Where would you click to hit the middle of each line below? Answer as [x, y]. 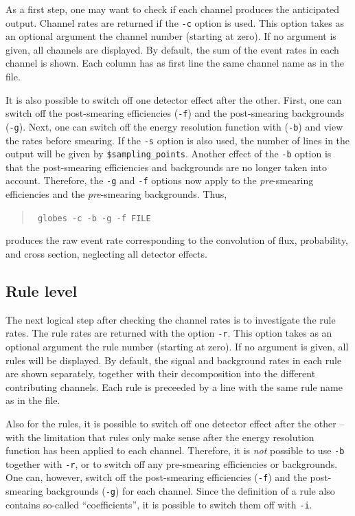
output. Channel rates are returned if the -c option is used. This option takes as [175, 22]
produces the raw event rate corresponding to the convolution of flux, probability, [177, 240]
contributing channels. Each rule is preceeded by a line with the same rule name [174, 386]
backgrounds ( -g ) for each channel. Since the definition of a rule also [191, 491]
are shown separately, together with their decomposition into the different [161, 373]
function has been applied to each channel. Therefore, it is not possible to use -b [175, 450]
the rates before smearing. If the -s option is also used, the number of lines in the [178, 140]
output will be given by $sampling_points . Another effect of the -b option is [169, 154]
